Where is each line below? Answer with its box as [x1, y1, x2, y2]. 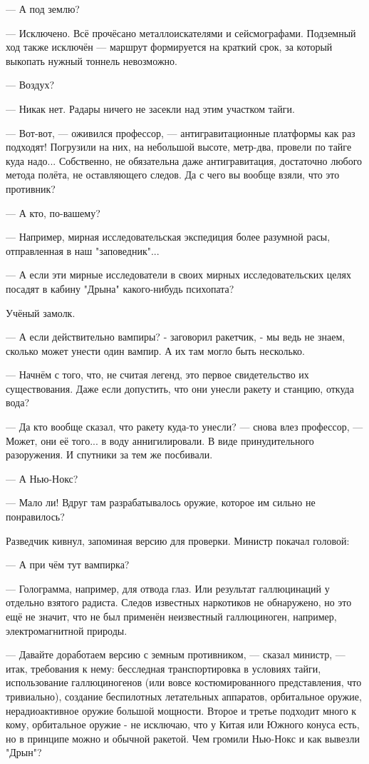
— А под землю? [6, 1, 80, 16]
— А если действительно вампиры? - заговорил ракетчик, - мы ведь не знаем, [6, 329, 345, 344]
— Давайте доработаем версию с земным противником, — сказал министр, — [6, 647, 345, 662]
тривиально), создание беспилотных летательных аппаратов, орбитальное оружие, [6, 688, 362, 703]
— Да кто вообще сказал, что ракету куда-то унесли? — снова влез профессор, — [6, 419, 363, 434]
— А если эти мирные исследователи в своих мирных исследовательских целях [6, 267, 351, 282]
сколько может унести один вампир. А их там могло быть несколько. [6, 343, 305, 358]
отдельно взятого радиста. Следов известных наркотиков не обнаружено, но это [6, 595, 352, 610]
